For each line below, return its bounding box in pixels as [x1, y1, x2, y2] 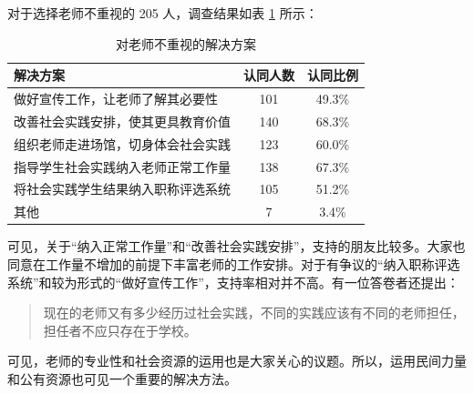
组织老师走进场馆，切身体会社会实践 [14, 134, 231, 153]
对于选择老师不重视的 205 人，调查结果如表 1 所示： [7, 4, 318, 22]
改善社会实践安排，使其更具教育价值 [14, 111, 231, 130]
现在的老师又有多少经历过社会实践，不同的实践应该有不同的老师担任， [43, 303, 465, 322]
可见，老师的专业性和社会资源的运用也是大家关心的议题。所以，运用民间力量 [7, 351, 467, 370]
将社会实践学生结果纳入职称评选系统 [14, 179, 231, 198]
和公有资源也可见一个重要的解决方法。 [7, 369, 237, 388]
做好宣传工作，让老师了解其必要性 [14, 89, 218, 108]
